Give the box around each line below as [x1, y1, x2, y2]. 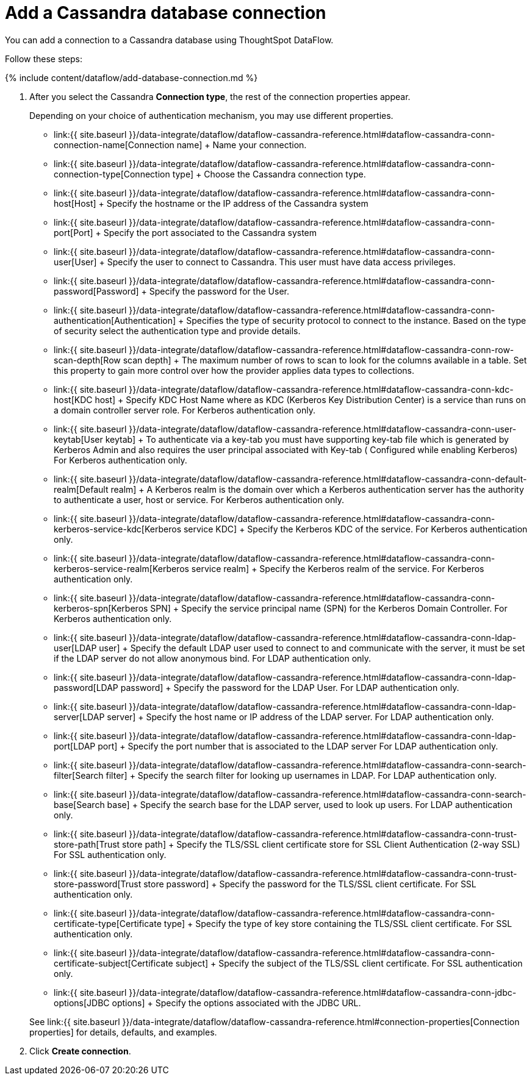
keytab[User [54, 434, 103, 445]
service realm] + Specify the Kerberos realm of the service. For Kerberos [191, 563, 484, 574]
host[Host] [54, 198, 96, 209]
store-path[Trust [54, 839, 120, 849]
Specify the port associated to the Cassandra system [103, 227, 317, 238]
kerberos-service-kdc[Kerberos [54, 523, 182, 534]
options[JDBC [54, 997, 110, 1008]
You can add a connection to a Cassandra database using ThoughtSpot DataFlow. [5, 34, 334, 45]
